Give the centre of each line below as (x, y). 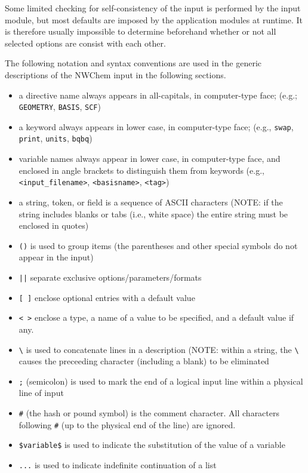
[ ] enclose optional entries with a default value (107, 297)
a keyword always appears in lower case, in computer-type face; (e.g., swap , (156, 126)
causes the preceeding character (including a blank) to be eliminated (144, 361)
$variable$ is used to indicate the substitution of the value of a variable (152, 445)
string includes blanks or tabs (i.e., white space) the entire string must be (153, 214)
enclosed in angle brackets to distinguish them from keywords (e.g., (141, 170)
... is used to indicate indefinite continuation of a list (118, 465)
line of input (41, 393)
